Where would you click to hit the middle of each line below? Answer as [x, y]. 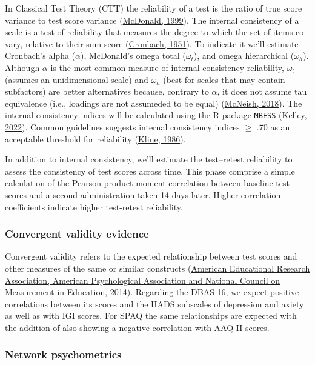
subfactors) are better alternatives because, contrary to [107, 91]
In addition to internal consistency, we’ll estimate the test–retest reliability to [149, 159]
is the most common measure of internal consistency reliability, [167, 67]
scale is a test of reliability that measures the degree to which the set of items [149, 32]
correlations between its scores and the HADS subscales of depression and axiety [154, 303]
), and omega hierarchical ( [244, 55]
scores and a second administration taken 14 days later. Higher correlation [143, 194]
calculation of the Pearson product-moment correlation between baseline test [147, 183]
